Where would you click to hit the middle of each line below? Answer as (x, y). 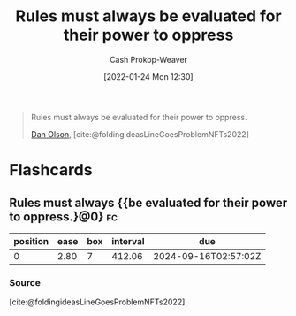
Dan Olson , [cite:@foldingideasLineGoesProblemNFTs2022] (140, 134)
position (31, 241)
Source (25, 282)
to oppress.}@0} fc (63, 216)
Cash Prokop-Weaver (148, 59)
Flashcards (51, 170)
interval (128, 241)
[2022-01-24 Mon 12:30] (148, 76)
